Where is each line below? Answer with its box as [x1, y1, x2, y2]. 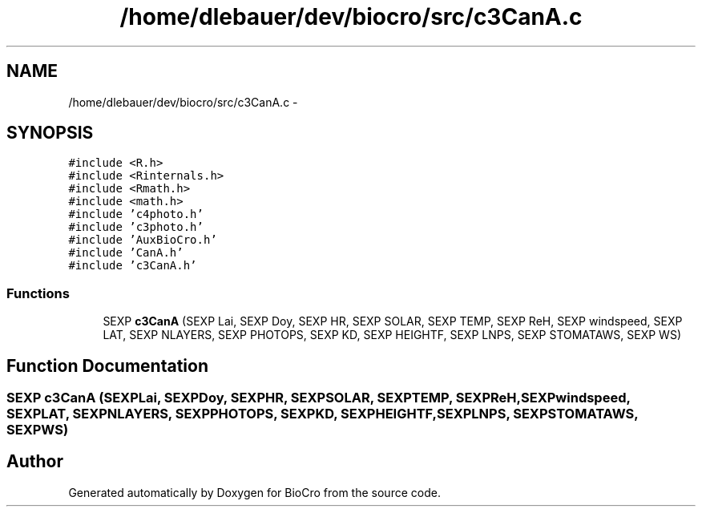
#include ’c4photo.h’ [68, 208, 204, 221]
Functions [6, 285, 70, 301]
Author [6, 451, 63, 472]
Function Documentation [6, 355, 208, 376]
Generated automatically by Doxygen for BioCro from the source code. [68, 485, 441, 499]
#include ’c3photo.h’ [68, 220, 204, 234]
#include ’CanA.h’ [68, 246, 184, 260]
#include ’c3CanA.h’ [68, 259, 197, 273]
